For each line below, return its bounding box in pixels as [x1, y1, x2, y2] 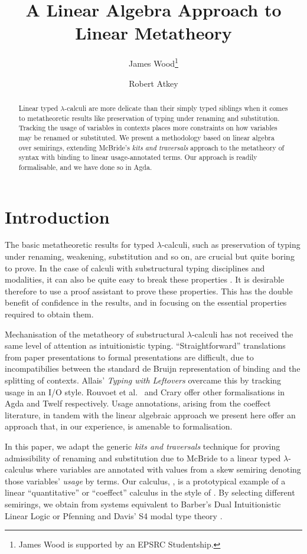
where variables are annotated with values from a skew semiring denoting [35, 463, 301, 476]
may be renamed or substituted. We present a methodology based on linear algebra [18, 132, 275, 142]
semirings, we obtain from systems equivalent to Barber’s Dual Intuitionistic [5, 497, 281, 510]
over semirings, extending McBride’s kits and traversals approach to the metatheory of [18, 142, 285, 152]
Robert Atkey [129, 77, 178, 89]
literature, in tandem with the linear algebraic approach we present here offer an [5, 408, 296, 421]
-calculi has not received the [191, 327, 293, 340]
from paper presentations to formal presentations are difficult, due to [5, 350, 254, 363]
